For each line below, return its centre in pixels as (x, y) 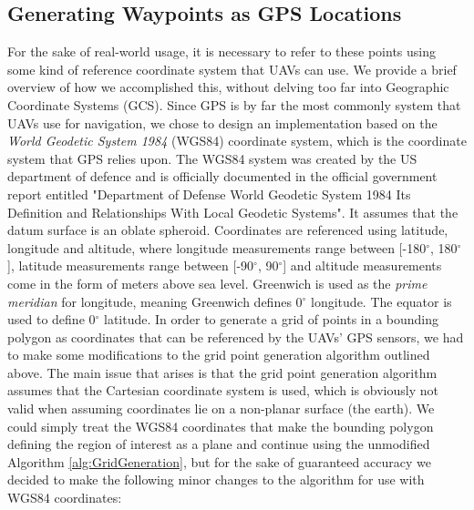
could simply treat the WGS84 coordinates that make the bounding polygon (221, 426)
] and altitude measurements (362, 265)
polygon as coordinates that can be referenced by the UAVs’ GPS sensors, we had (236, 337)
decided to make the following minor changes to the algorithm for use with (216, 479)
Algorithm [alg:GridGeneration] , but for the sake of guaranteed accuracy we (219, 461)
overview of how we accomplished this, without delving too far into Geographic (228, 87)
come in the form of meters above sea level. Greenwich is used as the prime (217, 283)
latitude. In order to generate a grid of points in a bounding (272, 319)
